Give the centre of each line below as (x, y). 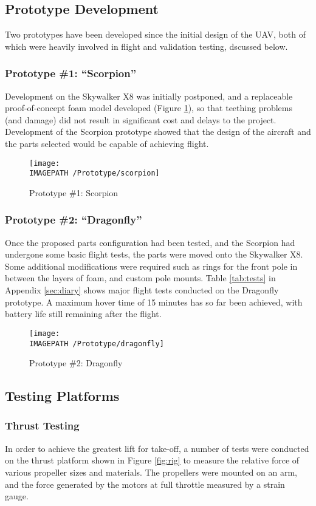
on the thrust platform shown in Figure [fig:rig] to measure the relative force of (152, 460)
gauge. (17, 496)
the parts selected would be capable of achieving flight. (107, 143)
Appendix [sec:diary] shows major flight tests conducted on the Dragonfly (142, 290)
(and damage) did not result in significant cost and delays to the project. (141, 119)
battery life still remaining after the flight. (83, 314)
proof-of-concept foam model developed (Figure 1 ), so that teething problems (149, 108)
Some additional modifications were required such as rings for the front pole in (151, 266)
